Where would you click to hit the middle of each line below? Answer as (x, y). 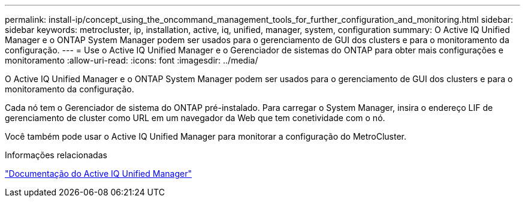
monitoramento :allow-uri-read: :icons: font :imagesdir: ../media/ (132, 60)
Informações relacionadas (56, 155)
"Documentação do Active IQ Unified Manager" (98, 174)
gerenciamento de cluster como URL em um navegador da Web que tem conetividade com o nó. (195, 118)
